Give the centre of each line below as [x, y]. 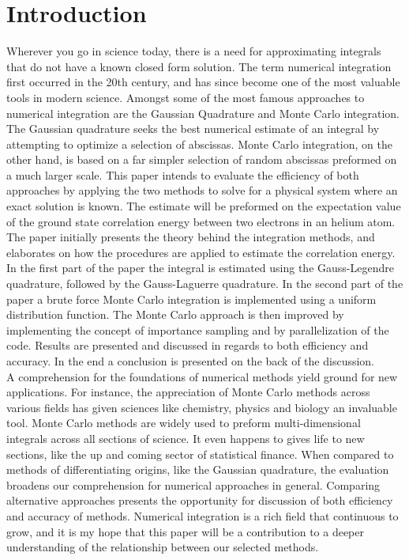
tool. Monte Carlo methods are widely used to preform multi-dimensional [184, 423]
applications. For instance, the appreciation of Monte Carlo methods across [188, 392]
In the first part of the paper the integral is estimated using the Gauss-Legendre [200, 268]
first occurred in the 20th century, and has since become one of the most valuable [203, 82]
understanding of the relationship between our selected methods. [163, 547]
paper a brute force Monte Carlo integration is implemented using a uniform [191, 299]
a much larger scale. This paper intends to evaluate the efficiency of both [183, 174]
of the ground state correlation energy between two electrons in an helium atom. [201, 221]
